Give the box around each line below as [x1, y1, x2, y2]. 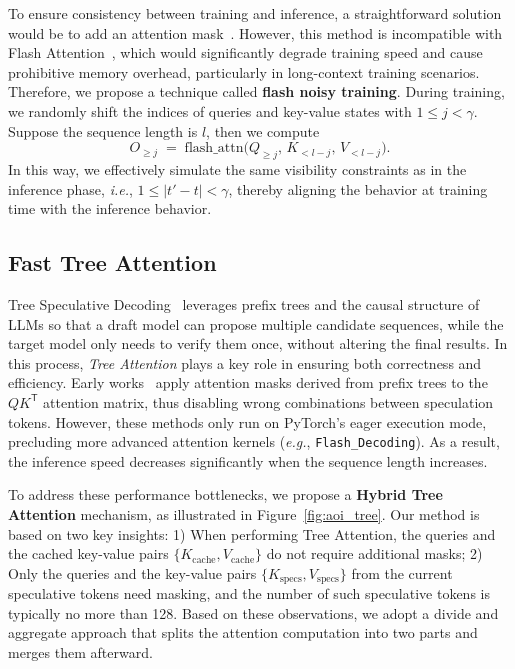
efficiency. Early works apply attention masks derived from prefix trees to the [8, 372, 488, 393]
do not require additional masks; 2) [266, 543, 483, 564]
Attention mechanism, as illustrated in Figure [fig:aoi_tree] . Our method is [8, 503, 480, 524]
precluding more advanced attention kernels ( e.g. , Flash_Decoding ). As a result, [8, 431, 500, 452]
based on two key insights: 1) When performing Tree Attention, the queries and [8, 523, 496, 544]
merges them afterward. [8, 641, 153, 662]
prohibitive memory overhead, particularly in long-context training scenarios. [8, 61, 480, 82]
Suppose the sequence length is [8, 120, 198, 141]
